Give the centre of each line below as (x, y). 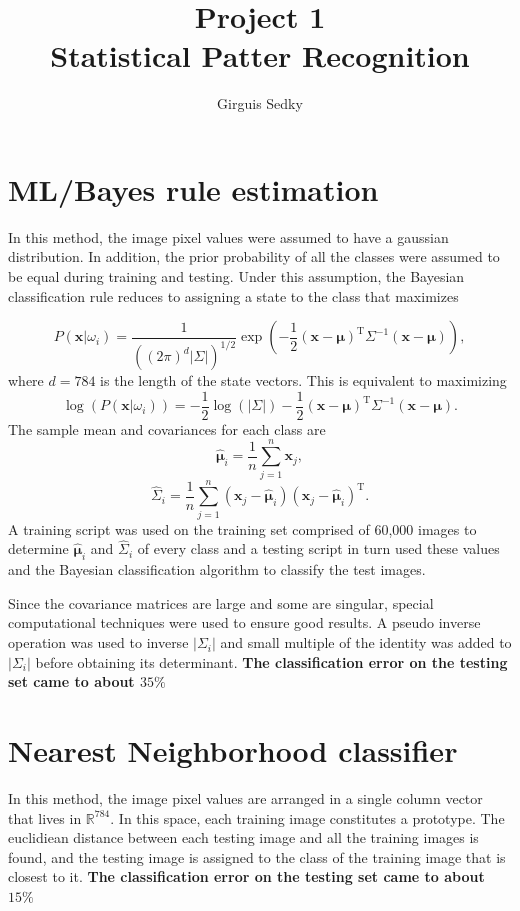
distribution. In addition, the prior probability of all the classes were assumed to (254, 256)
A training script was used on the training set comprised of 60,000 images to (242, 528)
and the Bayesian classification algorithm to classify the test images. (217, 569)
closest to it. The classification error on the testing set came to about (246, 876)
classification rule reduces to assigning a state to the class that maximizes (233, 295)
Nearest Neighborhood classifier (233, 750)
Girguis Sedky (260, 103)
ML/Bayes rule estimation (193, 188)
